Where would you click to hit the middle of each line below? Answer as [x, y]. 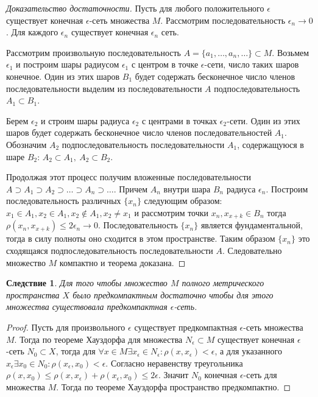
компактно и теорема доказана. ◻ [122, 262]
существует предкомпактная [185, 327]
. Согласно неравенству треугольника [174, 363]
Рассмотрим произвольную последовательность [94, 52]
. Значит [173, 375]
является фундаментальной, [252, 225]
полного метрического [223, 283]
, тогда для [76, 351]
